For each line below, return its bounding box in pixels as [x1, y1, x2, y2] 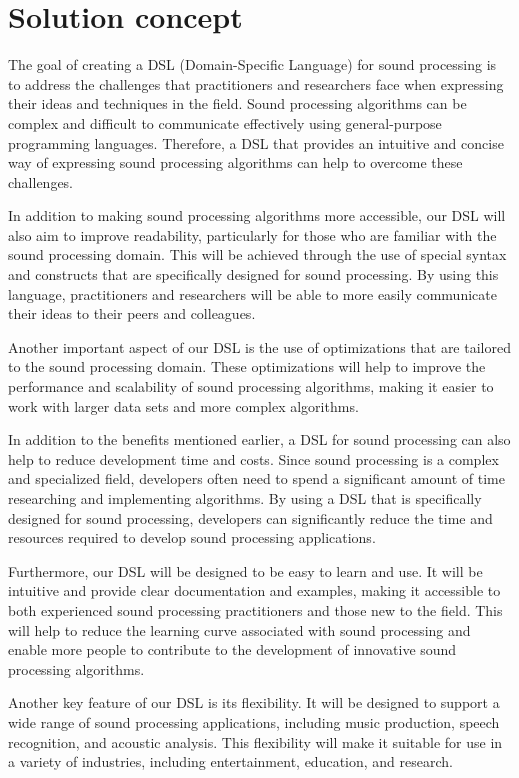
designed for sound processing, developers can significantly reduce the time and [8, 507, 493, 528]
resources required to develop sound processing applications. [8, 527, 376, 548]
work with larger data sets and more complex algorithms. [8, 395, 359, 416]
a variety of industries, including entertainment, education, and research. [8, 751, 453, 772]
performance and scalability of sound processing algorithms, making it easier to [8, 376, 494, 397]
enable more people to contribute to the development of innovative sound [8, 639, 457, 660]
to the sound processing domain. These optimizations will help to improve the [8, 356, 486, 377]
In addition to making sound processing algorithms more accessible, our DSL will [8, 205, 506, 226]
